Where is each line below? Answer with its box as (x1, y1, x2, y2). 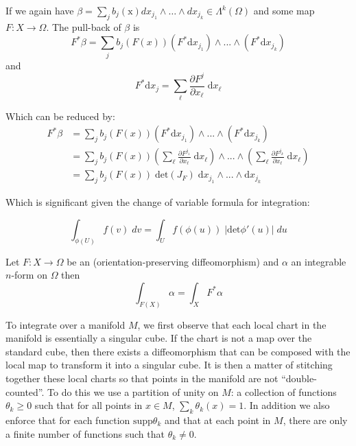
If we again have (5, 3, 74, 17)
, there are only (283, 412, 348, 427)
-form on (11, 268, 47, 282)
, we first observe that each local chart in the (137, 317, 327, 331)
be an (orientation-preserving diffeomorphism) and (67, 254, 279, 268)
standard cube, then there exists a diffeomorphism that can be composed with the (5, 344, 351, 358)
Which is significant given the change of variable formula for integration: (5, 195, 310, 209)
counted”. (5, 384, 45, 399)
